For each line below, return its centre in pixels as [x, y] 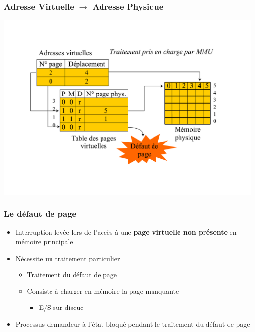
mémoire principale [44, 241]
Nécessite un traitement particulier [68, 258]
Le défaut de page [40, 214]
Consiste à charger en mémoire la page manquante [103, 291]
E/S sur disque [61, 307]
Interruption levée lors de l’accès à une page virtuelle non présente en [126, 232]
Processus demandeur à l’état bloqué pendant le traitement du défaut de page [133, 323]
